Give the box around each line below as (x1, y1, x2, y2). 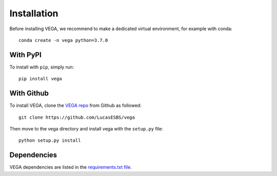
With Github (9, 89, 49, 98)
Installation (9, 8, 58, 19)
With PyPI (9, 50, 42, 59)
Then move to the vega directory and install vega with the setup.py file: (9, 125, 164, 131)
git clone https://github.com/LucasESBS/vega (18, 114, 135, 120)
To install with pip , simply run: (9, 64, 74, 70)
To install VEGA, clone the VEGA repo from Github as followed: (9, 102, 142, 108)
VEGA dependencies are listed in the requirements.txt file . (9, 164, 132, 170)
